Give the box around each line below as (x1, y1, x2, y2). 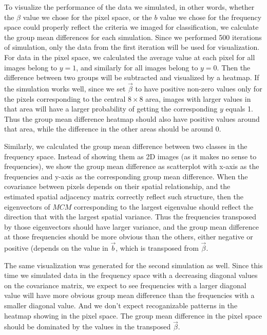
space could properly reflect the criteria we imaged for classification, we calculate (4, 22, 259, 32)
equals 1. (225, 103, 253, 114)
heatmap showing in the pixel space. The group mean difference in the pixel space (4, 310, 262, 321)
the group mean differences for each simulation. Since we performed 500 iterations (4, 31, 262, 42)
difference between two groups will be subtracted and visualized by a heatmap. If (4, 72, 259, 83)
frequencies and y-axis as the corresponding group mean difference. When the (4, 171, 248, 181)
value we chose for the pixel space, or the (23, 11, 152, 22)
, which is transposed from (116, 243, 199, 253)
